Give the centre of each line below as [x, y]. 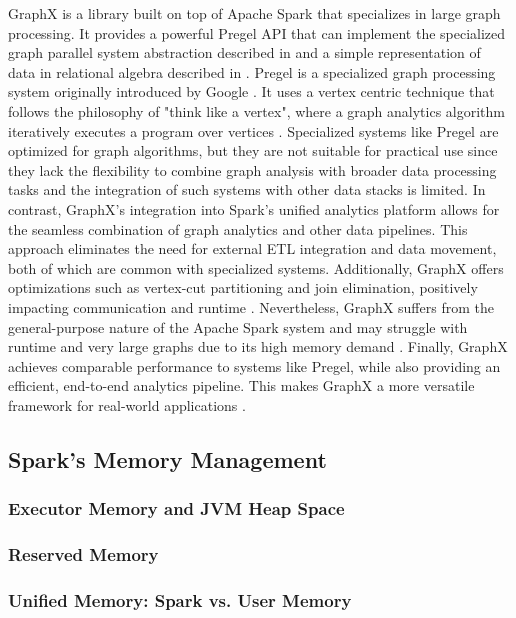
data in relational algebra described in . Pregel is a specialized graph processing [252, 71]
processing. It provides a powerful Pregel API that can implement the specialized [257, 32]
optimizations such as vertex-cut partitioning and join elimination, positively [243, 287]
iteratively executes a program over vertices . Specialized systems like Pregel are [253, 130]
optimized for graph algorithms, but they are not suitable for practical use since [253, 150]
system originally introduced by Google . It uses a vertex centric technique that [251, 91]
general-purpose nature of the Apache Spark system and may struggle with [238, 326]
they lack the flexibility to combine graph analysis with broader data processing [252, 169]
